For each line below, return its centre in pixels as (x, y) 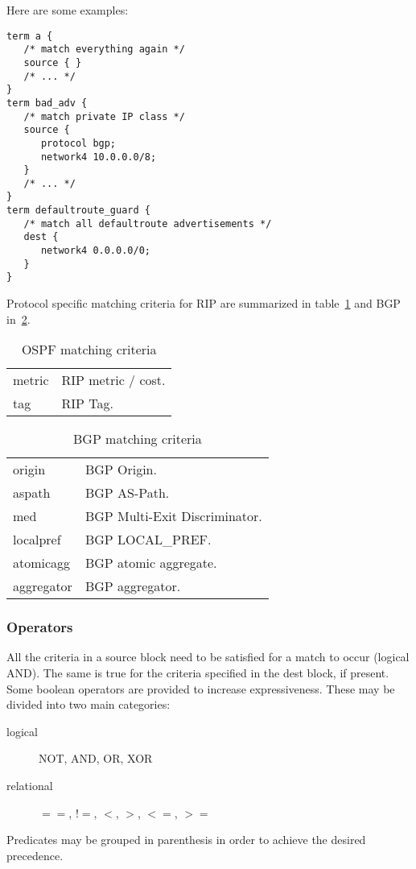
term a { (30, 36)
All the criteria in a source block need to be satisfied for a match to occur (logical (208, 657)
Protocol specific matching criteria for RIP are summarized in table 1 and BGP (204, 303)
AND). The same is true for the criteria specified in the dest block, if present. (198, 673)
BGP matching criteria (138, 439)
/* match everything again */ (104, 50)
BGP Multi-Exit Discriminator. (173, 516)
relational (30, 786)
